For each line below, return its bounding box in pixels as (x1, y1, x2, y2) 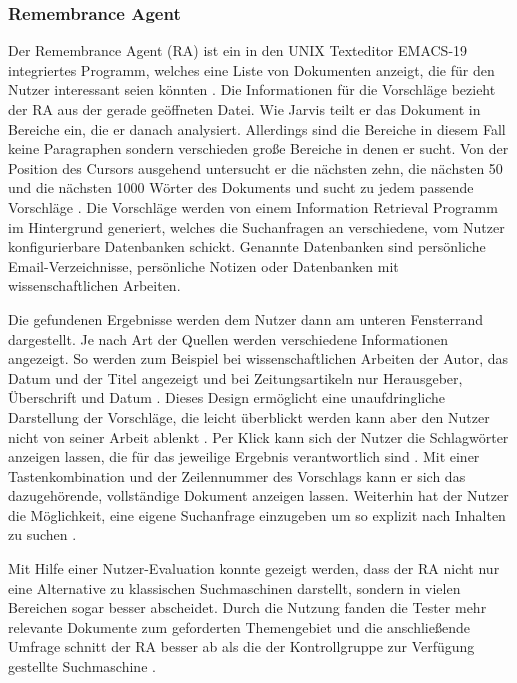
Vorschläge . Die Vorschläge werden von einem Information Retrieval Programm (8, 196, 498, 217)
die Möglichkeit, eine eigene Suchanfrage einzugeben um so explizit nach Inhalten (8, 504, 506, 525)
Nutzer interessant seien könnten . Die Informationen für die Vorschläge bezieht (8, 79, 496, 100)
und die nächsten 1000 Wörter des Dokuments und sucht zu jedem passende (8, 177, 474, 198)
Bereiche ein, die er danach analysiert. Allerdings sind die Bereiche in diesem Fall (8, 118, 506, 139)
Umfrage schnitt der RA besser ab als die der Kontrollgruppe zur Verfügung (8, 636, 475, 657)
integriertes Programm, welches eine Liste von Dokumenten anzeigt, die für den (8, 59, 495, 80)
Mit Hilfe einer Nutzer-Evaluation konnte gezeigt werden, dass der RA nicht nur (8, 558, 500, 579)
